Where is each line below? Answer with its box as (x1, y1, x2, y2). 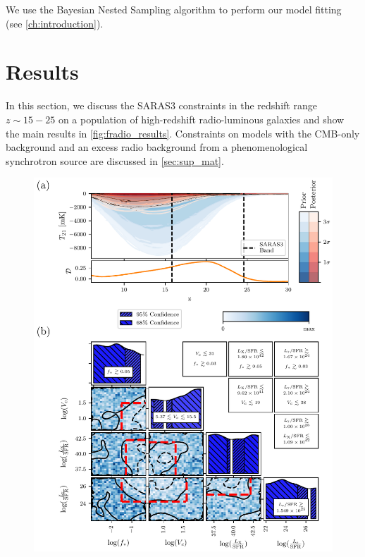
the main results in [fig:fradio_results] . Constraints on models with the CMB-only (6, 126, 360, 140)
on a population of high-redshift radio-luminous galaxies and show (58, 111, 345, 126)
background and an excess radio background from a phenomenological (6, 140, 308, 154)
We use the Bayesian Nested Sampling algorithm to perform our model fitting (6, 2, 342, 16)
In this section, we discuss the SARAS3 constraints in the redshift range (6, 98, 317, 113)
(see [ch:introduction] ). (6, 16, 104, 30)
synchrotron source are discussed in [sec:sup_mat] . (6, 153, 224, 168)
